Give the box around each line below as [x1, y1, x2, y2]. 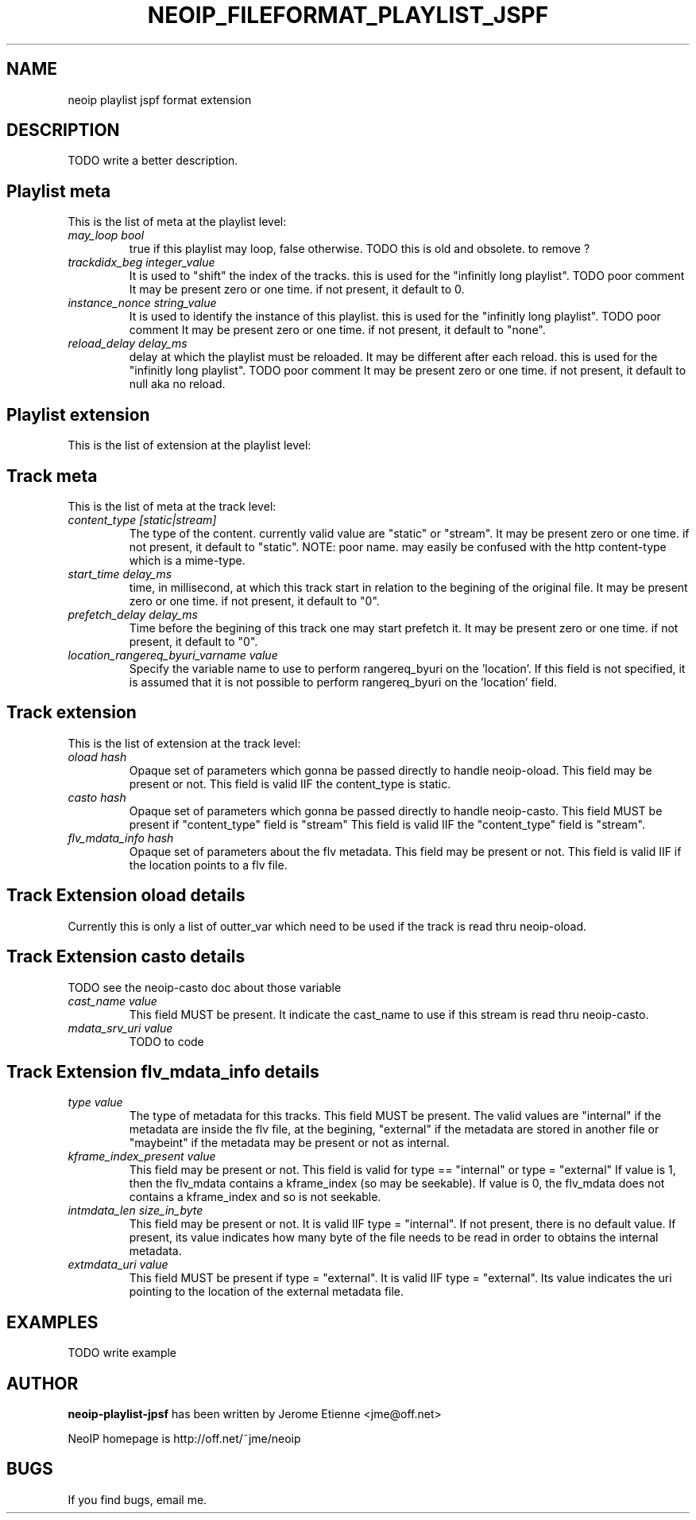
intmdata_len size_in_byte [68, 1203, 203, 1218]
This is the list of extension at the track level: [68, 736, 301, 750]
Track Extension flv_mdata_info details [6, 1061, 319, 1082]
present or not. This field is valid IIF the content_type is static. [129, 776, 451, 791]
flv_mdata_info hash [68, 830, 174, 845]
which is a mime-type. [129, 553, 246, 567]
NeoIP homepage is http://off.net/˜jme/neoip [68, 1432, 301, 1446]
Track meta [6, 465, 98, 486]
